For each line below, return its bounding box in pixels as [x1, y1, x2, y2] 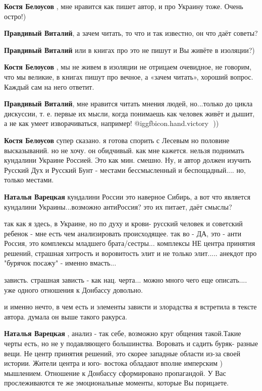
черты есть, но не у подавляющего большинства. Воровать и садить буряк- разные [4, 338, 258, 349]
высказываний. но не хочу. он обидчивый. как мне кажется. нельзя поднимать [4, 145, 244, 155]
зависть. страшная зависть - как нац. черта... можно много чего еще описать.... [4, 275, 247, 285]
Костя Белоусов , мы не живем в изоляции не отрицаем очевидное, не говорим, [4, 61, 252, 72]
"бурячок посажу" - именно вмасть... [4, 257, 117, 268]
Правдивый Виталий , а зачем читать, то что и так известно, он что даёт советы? [4, 28, 258, 38]
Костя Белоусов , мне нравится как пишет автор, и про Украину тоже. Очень [4, 1, 243, 11]
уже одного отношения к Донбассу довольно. [4, 284, 143, 295]
